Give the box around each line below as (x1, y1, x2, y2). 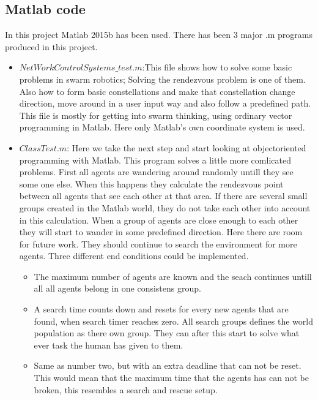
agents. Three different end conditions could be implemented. (19, 249, 249, 262)
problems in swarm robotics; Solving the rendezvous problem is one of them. (19, 72, 306, 85)
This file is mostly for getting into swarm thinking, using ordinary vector (19, 108, 292, 121)
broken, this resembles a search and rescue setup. (34, 383, 218, 396)
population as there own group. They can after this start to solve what (34, 326, 300, 339)
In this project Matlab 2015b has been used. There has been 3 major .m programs (5, 28, 313, 41)
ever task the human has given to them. (34, 338, 183, 351)
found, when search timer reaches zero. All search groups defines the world (34, 314, 313, 327)
